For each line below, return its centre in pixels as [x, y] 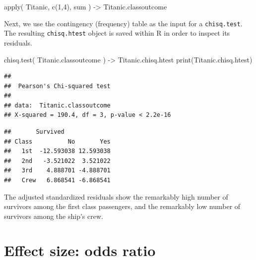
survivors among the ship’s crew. [54, 216]
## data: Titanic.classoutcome [57, 105]
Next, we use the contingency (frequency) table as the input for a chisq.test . [123, 23]
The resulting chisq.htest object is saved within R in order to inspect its [117, 33]
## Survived [34, 132]
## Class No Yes [57, 141]
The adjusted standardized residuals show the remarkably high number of [116, 196]
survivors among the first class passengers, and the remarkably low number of [122, 206]
